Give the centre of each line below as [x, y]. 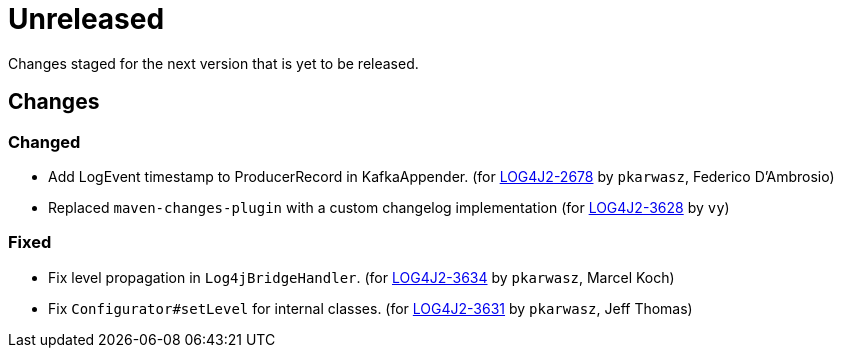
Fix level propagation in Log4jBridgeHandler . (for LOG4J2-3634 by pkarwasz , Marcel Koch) [361, 277]
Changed [44, 141]
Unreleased [86, 19]
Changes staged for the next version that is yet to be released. [213, 63]
